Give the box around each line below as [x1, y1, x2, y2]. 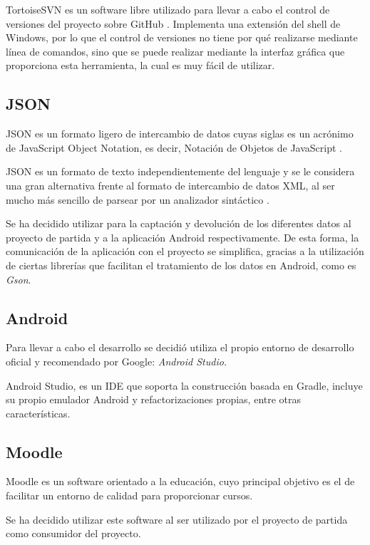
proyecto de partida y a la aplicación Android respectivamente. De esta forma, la [6, 229, 359, 244]
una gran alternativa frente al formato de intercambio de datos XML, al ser [6, 177, 335, 192]
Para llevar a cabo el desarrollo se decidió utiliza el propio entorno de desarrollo [6, 340, 354, 355]
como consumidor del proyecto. [6, 526, 141, 541]
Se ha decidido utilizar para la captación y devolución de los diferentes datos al [6, 216, 351, 231]
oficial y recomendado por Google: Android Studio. [6, 353, 227, 368]
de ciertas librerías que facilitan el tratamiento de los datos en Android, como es [6, 257, 356, 272]
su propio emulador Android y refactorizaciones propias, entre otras [6, 392, 302, 407]
